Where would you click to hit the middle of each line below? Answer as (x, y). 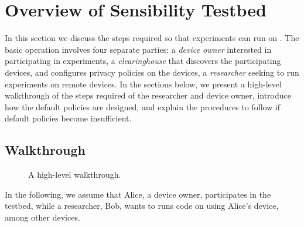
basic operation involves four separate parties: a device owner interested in (138, 49)
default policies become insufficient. (68, 118)
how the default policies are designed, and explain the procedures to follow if (143, 106)
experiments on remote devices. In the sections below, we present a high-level (143, 84)
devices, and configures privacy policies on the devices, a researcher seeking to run (152, 72)
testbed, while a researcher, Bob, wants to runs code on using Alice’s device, (142, 206)
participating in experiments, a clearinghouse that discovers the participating (143, 61)
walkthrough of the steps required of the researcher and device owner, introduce (148, 95)
